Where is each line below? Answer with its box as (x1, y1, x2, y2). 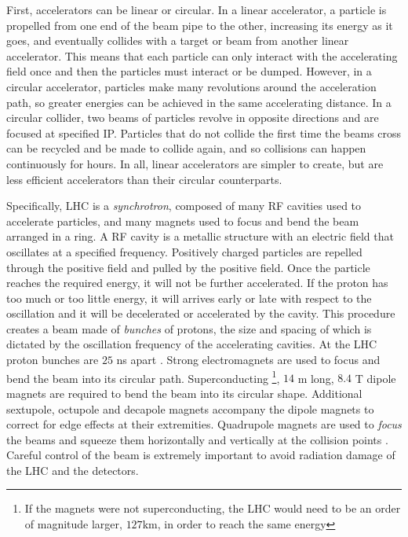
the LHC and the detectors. (6, 462, 139, 478)
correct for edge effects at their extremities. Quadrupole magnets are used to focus (6, 416, 402, 432)
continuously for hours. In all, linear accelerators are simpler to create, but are (6, 155, 384, 171)
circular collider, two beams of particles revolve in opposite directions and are (6, 109, 379, 126)
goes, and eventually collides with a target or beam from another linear (6, 32, 349, 49)
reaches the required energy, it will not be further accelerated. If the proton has (6, 274, 388, 291)
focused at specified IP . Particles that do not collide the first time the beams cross (6, 124, 402, 141)
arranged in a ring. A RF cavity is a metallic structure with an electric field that (6, 228, 394, 245)
